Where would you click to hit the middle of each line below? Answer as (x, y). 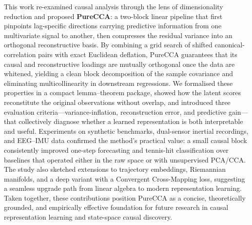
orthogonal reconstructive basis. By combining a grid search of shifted (108, 45)
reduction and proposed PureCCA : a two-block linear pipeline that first (113, 16)
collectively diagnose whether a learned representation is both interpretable (131, 121)
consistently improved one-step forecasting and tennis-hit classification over (116, 150)
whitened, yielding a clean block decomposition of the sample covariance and (118, 73)
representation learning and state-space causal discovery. (88, 217)
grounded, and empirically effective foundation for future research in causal (116, 207)
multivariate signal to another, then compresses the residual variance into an (118, 35)
